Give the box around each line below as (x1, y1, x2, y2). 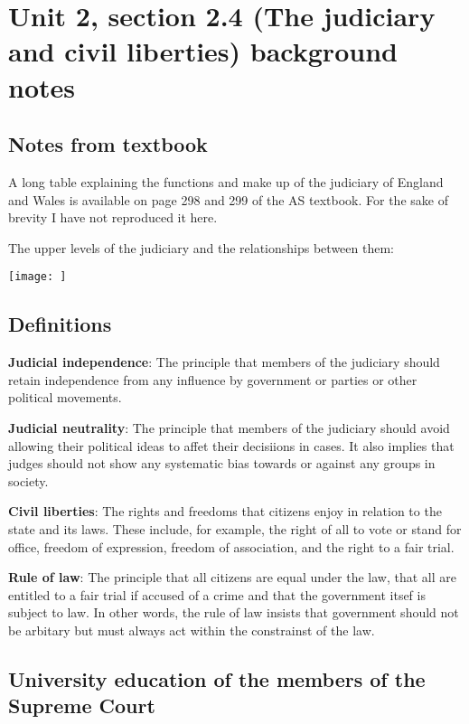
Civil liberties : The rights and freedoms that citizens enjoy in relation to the (8, 502, 442, 521)
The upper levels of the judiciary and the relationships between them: (8, 238, 394, 257)
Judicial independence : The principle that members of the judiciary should (8, 353, 440, 371)
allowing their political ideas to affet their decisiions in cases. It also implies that (8, 436, 455, 455)
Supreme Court (8, 691, 155, 719)
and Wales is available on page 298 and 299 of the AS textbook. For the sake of (8, 190, 448, 209)
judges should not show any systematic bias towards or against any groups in (8, 454, 436, 473)
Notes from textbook (8, 130, 208, 158)
